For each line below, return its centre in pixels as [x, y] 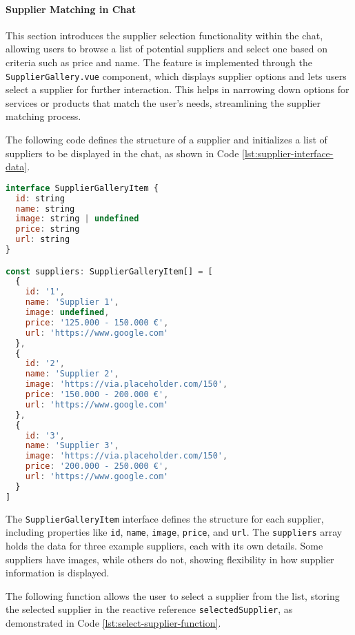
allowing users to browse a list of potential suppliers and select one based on [166, 49]
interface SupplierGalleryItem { [82, 188]
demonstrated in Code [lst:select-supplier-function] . [113, 623]
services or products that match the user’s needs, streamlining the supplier [163, 102]
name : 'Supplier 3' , [72, 446]
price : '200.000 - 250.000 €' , [97, 466]
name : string [45, 209]
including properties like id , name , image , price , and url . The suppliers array [174, 532]
